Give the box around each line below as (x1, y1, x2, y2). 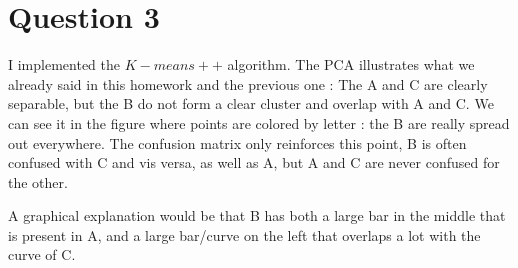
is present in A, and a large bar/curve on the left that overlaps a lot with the (8, 224, 481, 245)
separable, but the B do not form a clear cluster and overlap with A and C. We (8, 93, 494, 114)
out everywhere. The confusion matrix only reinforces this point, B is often (8, 132, 467, 153)
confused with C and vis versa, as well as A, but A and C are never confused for (8, 152, 500, 173)
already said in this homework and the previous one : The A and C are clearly (8, 73, 488, 94)
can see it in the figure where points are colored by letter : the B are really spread (8, 112, 510, 133)
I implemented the (8, 54, 120, 75)
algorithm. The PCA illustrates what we (227, 54, 475, 75)
